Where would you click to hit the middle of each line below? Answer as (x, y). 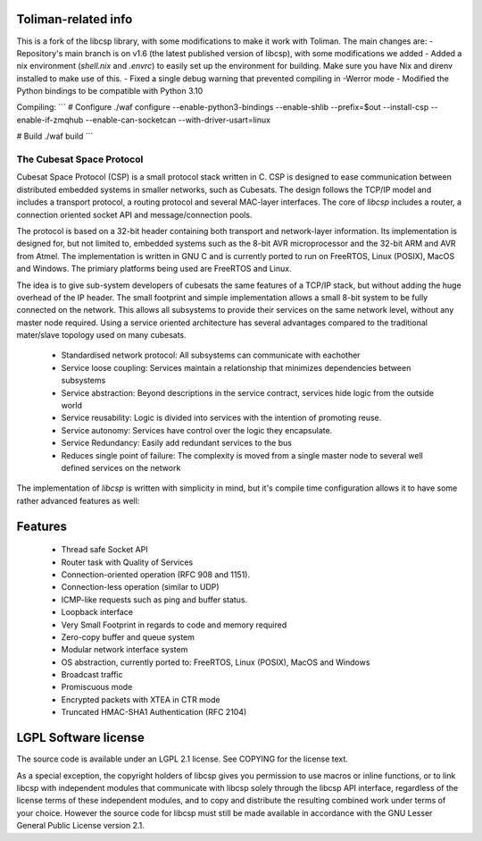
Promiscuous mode (97, 687)
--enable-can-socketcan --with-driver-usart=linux (178, 120)
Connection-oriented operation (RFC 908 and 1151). (155, 574)
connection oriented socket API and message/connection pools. (134, 214)
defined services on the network (121, 467)
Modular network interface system (125, 650)
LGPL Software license (80, 738)
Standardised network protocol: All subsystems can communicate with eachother (211, 355)
